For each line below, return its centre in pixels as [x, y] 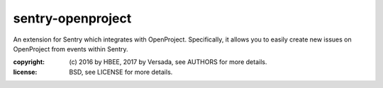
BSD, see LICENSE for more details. [121, 72]
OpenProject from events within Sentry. [71, 49]
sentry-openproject [72, 18]
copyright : [29, 62]
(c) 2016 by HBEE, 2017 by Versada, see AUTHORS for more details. [168, 62]
